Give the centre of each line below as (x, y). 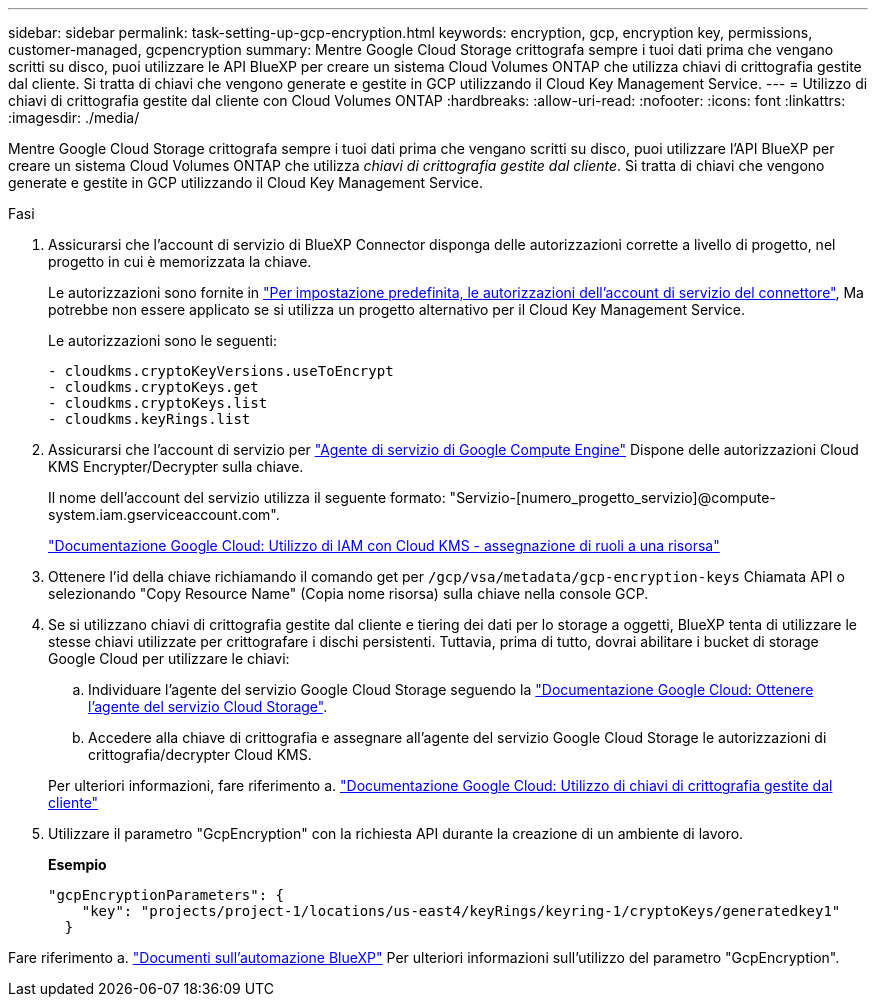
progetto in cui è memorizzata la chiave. (180, 261)
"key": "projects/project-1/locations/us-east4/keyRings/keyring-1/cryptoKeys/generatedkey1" (461, 911)
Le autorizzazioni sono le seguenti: (162, 340)
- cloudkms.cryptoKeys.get (153, 387)
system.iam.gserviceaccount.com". (164, 514)
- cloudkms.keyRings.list (149, 419)
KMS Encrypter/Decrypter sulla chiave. (176, 466)
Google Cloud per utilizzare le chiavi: (169, 658)
